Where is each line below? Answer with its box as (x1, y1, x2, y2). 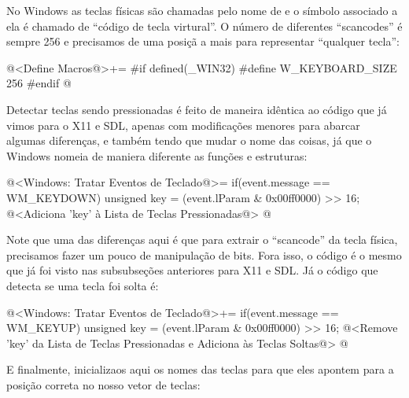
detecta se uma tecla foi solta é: (6, 277, 159, 293)
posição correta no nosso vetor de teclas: (6, 376, 201, 392)
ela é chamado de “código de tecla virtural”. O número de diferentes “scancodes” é (6, 17, 403, 34)
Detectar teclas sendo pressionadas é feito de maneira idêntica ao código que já (6, 101, 387, 117)
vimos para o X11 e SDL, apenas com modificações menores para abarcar (6, 116, 360, 133)
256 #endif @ (6, 75, 72, 91)
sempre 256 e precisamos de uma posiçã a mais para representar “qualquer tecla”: (6, 33, 400, 50)
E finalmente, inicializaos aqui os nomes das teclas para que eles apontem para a (6, 361, 394, 378)
